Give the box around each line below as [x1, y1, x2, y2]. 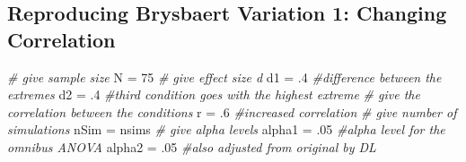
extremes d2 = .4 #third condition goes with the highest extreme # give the [7, 85, 420, 104]
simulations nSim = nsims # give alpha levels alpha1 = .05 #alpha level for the [7, 120, 445, 139]
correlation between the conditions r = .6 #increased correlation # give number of [7, 102, 457, 121]
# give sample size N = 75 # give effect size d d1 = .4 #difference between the [7, 67, 442, 86]
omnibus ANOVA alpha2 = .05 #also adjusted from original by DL [7, 137, 376, 156]
